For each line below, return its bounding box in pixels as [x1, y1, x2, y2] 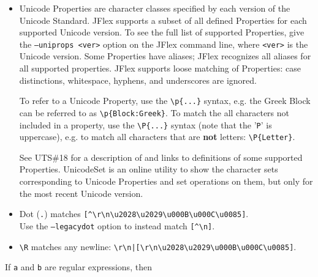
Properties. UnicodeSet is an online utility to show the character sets [19, 163, 278, 175]
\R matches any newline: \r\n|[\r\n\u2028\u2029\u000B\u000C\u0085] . [19, 240, 297, 253]
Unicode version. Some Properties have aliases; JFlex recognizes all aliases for [19, 50, 311, 62]
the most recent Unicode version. [19, 187, 143, 199]
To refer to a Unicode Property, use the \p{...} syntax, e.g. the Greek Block [19, 94, 311, 107]
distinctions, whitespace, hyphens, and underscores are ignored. [19, 73, 257, 86]
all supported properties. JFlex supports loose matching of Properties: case [19, 62, 301, 75]
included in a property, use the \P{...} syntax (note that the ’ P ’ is [19, 118, 272, 131]
